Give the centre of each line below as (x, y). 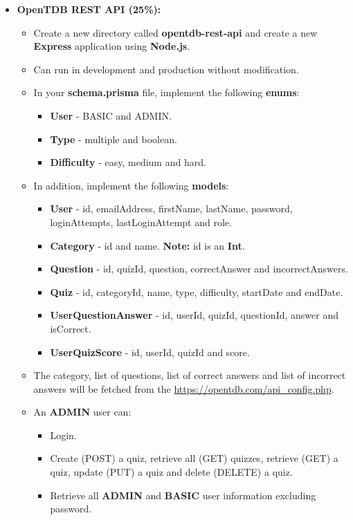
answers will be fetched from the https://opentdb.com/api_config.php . (184, 388)
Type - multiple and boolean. (114, 139)
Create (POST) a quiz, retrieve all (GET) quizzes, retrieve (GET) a (194, 458)
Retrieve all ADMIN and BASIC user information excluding (183, 495)
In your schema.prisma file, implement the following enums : (166, 92)
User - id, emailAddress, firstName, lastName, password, (171, 208)
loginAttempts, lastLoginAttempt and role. (141, 222)
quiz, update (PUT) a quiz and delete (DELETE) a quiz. (171, 472)
